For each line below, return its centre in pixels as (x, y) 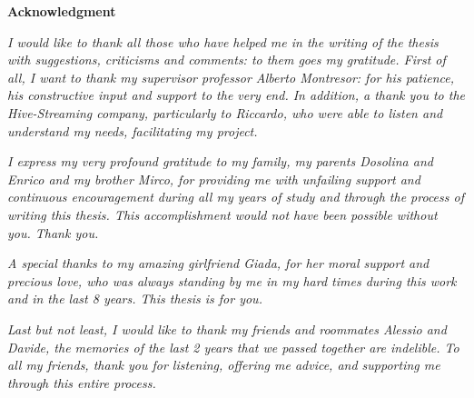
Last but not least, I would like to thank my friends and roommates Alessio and (227, 328)
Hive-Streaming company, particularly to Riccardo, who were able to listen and (225, 112)
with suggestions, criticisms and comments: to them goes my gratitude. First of (227, 60)
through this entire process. (82, 382)
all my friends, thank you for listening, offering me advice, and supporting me (224, 365)
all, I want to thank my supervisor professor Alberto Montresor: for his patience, (231, 77)
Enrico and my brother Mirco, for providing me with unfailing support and (214, 179)
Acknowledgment (62, 11)
